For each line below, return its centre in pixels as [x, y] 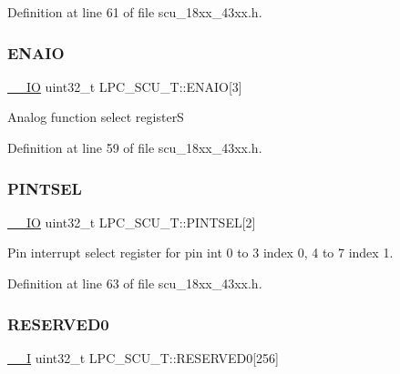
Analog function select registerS [96, 117]
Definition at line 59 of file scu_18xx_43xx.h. [135, 147]
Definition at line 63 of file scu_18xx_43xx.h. [135, 283]
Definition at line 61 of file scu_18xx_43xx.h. [135, 12]
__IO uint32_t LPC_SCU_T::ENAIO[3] [125, 86]
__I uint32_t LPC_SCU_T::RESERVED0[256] [143, 357]
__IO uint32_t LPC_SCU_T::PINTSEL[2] [132, 222]
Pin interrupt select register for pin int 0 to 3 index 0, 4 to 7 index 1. [200, 253]
